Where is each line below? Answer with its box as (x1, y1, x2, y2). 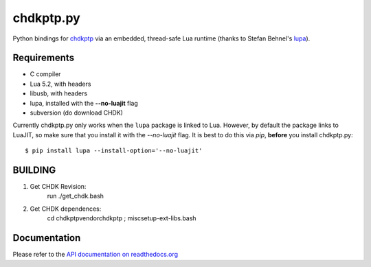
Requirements (12, 52, 75, 64)
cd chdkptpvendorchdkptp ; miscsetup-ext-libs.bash (47, 214, 196, 222)
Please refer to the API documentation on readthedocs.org (12, 251, 179, 259)
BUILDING (12, 165, 56, 176)
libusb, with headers (30, 89, 88, 97)
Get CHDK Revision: (30, 183, 87, 191)
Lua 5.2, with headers (30, 80, 91, 88)
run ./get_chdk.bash (47, 192, 104, 200)
